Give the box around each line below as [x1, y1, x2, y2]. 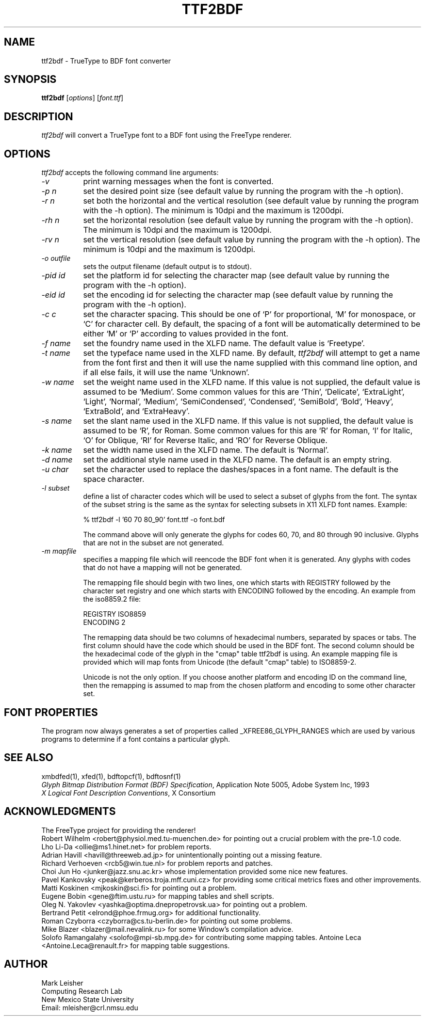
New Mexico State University [41, 995, 134, 1004]
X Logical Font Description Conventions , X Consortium [41, 788, 216, 797]
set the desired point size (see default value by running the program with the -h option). [83, 186, 404, 196]
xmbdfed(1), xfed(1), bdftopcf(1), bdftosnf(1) [41, 772, 181, 781]
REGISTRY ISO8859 [83, 610, 146, 619]
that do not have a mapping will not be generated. [83, 563, 242, 572]
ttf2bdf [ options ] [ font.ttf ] [41, 94, 124, 102]
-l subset [41, 484, 70, 493]
